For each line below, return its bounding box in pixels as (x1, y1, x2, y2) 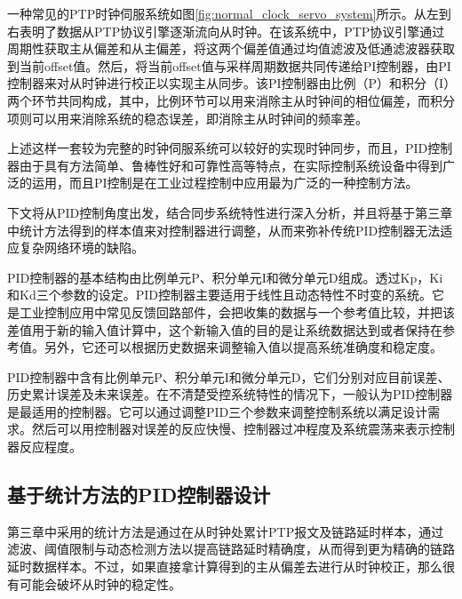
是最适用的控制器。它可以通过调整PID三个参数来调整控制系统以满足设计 (7, 402, 428, 420)
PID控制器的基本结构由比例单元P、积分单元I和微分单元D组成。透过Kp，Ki (7, 268, 443, 286)
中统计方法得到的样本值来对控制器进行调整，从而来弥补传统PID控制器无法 (7, 220, 441, 239)
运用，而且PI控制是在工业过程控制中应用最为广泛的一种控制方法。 (31, 173, 418, 192)
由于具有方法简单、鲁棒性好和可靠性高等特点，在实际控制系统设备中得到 (19, 156, 442, 174)
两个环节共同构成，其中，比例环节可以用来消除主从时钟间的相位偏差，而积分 (7, 91, 455, 109)
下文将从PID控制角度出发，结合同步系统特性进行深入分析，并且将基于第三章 (7, 203, 453, 221)
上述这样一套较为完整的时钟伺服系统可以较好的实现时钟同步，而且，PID (7, 139, 428, 157)
